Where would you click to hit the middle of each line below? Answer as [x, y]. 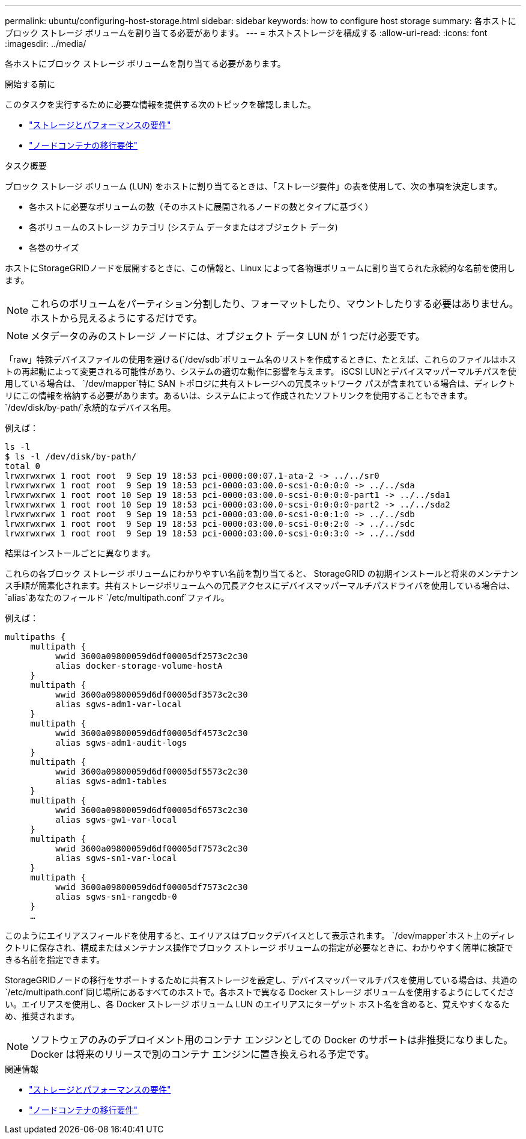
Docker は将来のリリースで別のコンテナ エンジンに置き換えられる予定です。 [203, 1054]
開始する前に [30, 84]
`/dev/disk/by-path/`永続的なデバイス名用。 [90, 407]
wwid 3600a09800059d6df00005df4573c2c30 [152, 733]
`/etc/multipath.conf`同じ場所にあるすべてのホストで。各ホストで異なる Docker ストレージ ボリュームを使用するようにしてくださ [260, 992]
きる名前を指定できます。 [55, 959]
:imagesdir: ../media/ [46, 44]
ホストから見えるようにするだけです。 [117, 318]
